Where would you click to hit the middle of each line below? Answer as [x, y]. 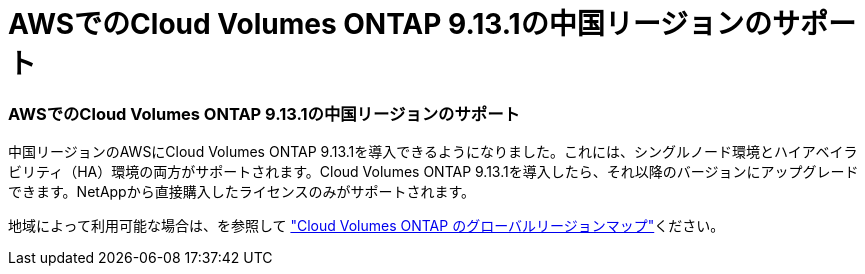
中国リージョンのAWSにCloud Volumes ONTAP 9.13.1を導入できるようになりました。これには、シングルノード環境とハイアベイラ [433, 152]
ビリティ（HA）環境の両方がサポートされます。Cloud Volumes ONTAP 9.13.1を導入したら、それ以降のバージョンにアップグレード [433, 172]
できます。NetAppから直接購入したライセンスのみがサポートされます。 [242, 192]
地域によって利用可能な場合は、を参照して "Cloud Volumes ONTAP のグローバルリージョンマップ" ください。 [366, 226]
